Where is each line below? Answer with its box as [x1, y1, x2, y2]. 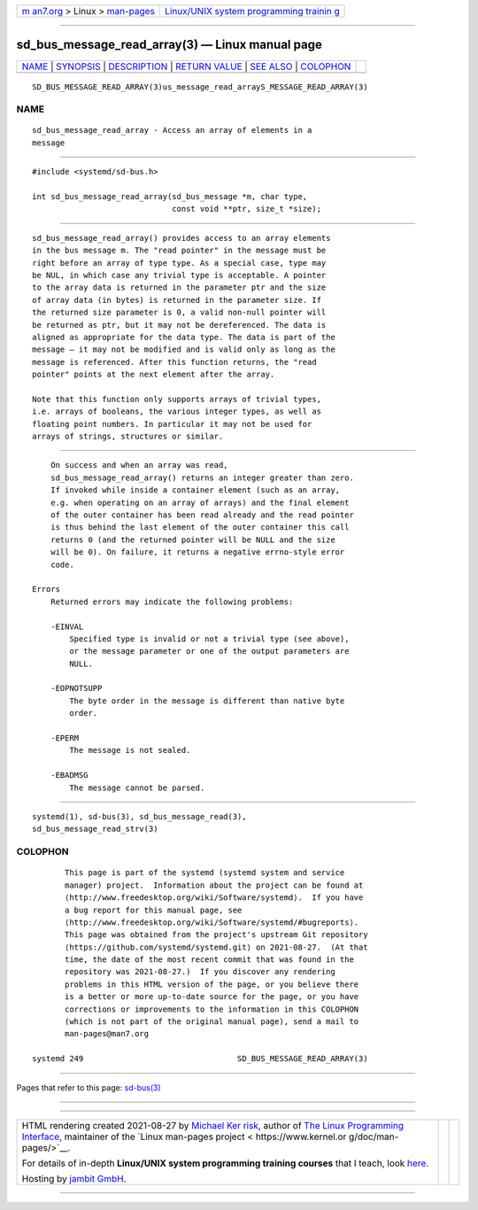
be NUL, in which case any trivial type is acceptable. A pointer [32, 270, 327, 280]
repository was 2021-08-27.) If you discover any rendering [65, 966, 335, 977]
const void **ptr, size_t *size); [171, 204, 322, 214]
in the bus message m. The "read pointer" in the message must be [32, 245, 327, 256]
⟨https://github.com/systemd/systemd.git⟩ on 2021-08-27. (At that [65, 942, 368, 952]
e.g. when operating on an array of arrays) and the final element [50, 497, 350, 508]
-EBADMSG [50, 771, 89, 780]
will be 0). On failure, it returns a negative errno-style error [50, 547, 345, 557]
